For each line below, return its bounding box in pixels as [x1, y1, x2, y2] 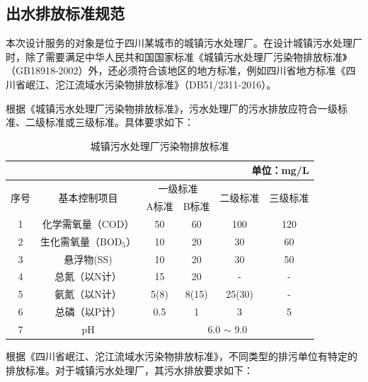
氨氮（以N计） [54, 286, 122, 301]
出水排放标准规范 [6, 2, 125, 24]
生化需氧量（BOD [40, 233, 122, 248]
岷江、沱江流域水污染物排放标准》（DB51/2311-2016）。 [25, 76, 277, 91]
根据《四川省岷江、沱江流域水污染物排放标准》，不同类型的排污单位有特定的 [6, 349, 357, 364]
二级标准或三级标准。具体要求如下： [25, 115, 194, 129]
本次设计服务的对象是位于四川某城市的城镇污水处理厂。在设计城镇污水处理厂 [6, 35, 362, 50]
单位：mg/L [251, 163, 309, 178]
